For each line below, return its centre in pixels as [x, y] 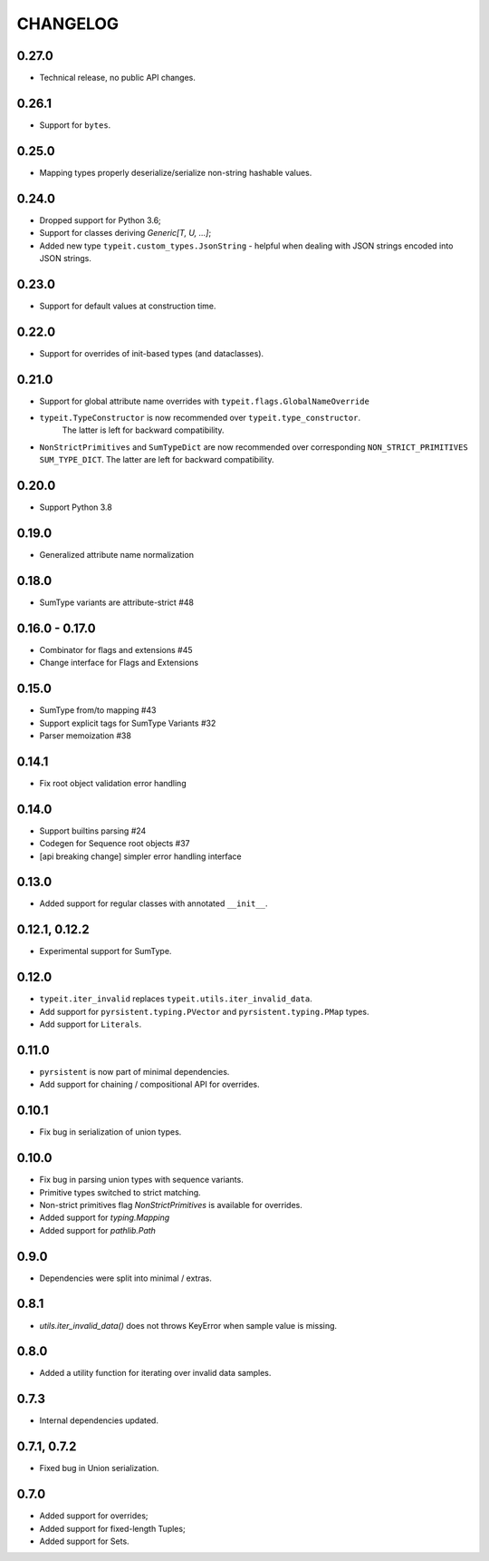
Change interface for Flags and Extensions [119, 663]
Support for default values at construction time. [128, 306]
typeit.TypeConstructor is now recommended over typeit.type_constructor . [200, 418]
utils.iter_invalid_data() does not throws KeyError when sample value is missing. [188, 1325]
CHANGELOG [68, 24]
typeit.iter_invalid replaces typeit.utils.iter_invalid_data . [176, 999]
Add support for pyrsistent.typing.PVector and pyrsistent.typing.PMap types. [204, 1011]
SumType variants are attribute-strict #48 [117, 602]
